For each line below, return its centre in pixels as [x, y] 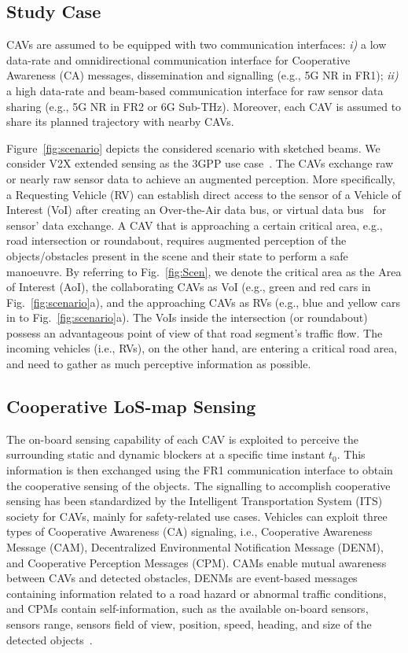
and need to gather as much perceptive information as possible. [159, 364]
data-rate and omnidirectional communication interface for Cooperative [178, 59]
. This [351, 454]
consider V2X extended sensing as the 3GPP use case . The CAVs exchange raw [200, 163]
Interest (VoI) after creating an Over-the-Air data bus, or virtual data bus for [197, 210]
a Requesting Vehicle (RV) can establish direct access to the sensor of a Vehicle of [204, 194]
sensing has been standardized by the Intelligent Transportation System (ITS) [195, 501]
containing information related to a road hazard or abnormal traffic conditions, [197, 593]
